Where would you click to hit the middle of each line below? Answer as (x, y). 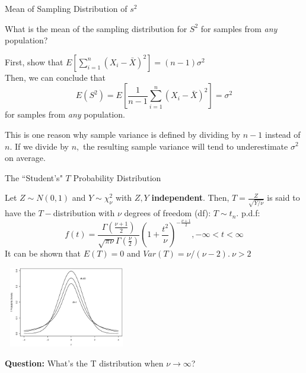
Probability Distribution (117, 177)
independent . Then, (190, 197)
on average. (25, 158)
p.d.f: (251, 213)
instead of (283, 134)
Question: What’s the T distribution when (84, 363)
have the (20, 213)
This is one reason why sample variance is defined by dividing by (123, 134)
